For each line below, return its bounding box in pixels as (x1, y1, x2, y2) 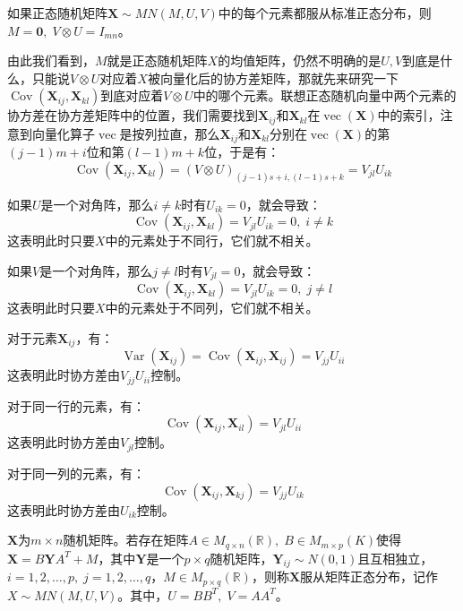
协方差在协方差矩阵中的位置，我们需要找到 (7, 106, 258, 125)
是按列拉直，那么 (119, 124, 220, 142)
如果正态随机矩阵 (7, 4, 107, 22)
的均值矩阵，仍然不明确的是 (218, 51, 382, 70)
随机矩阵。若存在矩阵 (63, 530, 189, 549)
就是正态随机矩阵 (107, 51, 208, 70)
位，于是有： (204, 142, 280, 161)
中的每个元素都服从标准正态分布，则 (218, 4, 432, 22)
